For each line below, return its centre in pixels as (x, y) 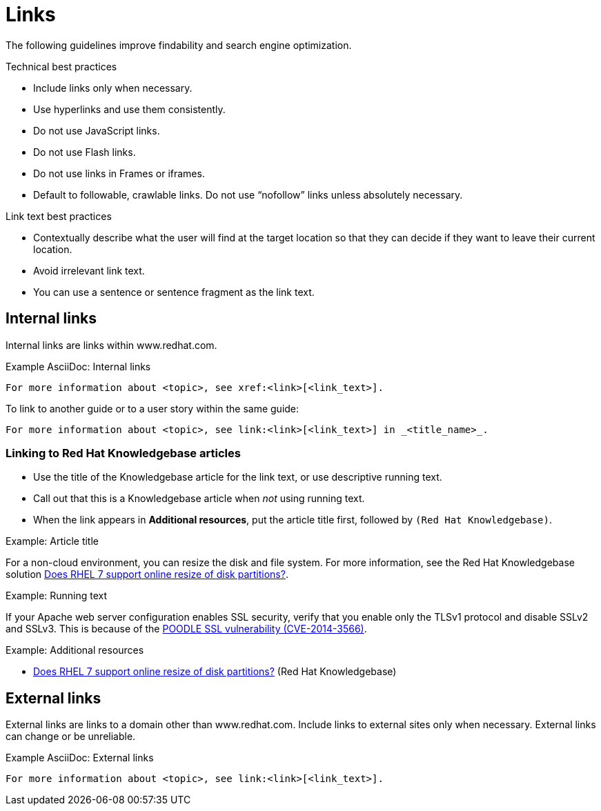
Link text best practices (59, 216)
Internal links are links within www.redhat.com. (111, 345)
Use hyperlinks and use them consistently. (129, 109)
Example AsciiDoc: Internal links (78, 366)
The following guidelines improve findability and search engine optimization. (179, 45)
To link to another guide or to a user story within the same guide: (152, 408)
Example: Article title (52, 541)
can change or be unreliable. (71, 737)
